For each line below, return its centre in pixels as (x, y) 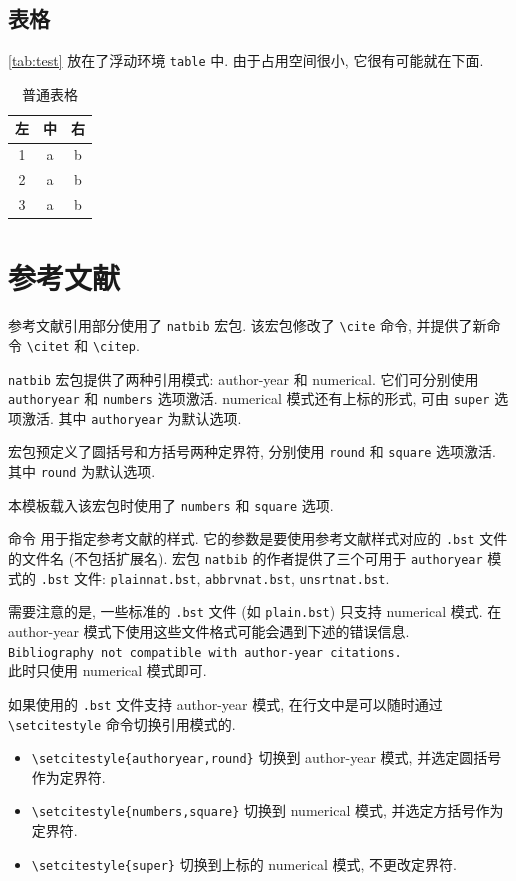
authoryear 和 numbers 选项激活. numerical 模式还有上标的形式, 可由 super (249, 398)
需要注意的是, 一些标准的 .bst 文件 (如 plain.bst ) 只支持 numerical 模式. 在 (255, 611)
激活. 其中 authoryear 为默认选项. (131, 417)
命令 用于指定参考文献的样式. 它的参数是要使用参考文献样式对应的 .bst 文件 (258, 538)
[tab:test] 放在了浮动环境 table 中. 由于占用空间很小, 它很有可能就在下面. (246, 60)
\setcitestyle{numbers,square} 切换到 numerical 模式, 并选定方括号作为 (267, 810)
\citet (48, 346)
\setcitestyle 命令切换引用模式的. (122, 723)
